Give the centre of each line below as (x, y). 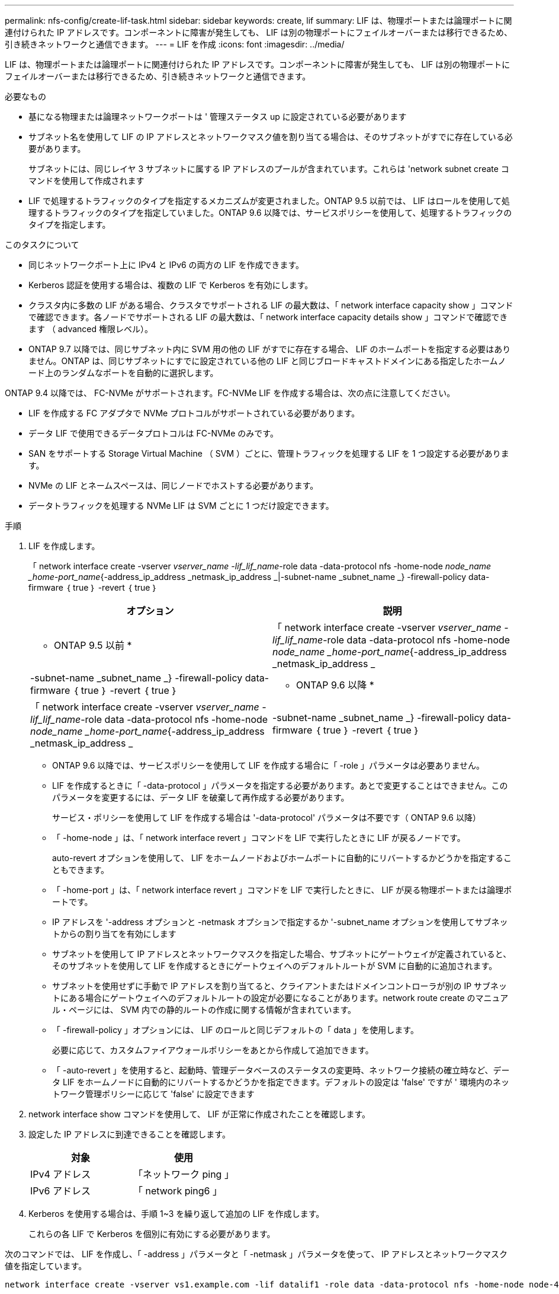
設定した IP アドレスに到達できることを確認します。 (129, 1134)
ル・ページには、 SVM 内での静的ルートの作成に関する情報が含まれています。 (204, 1010)
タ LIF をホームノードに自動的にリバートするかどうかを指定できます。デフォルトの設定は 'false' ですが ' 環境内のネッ (281, 1082)
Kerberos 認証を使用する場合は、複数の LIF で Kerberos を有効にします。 (171, 285)
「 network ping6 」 (178, 1191)
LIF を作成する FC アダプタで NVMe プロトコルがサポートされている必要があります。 (194, 413)
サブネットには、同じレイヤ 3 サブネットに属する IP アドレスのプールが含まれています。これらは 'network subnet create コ (269, 169)
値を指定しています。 (46, 1266)
